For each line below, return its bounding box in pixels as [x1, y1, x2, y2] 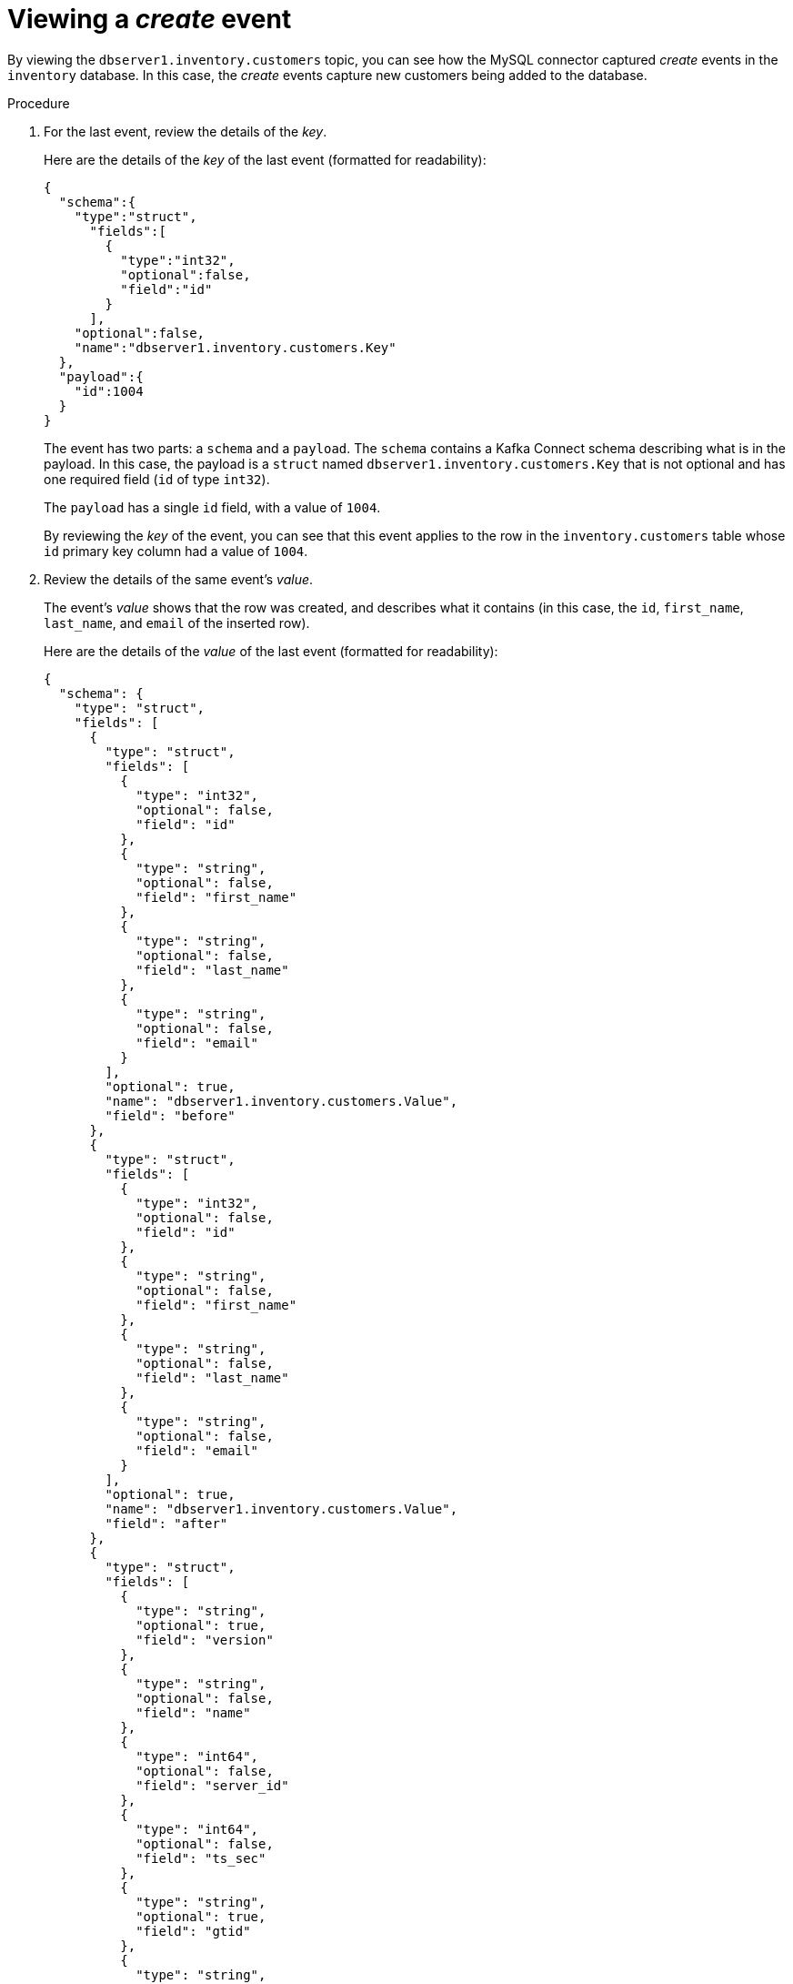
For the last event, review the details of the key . [44, 123, 327, 139]
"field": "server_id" [136, 1777, 289, 1793]
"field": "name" [136, 1705, 251, 1720]
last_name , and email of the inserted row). [44, 614, 310, 631]
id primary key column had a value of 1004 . [44, 542, 308, 559]
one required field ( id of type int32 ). [44, 471, 270, 487]
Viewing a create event [7, 4, 292, 35]
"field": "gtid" [136, 1923, 251, 1938]
